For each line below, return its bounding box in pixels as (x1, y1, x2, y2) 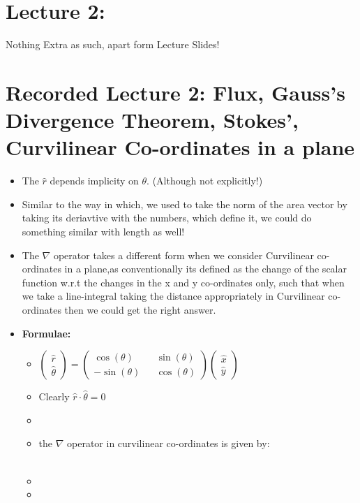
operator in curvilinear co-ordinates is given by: (67, 436, 270, 451)
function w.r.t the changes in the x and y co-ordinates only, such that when (22, 275, 345, 289)
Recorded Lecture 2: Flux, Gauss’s (6, 78, 345, 106)
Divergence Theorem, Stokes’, (6, 105, 299, 134)
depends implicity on (50, 173, 139, 188)
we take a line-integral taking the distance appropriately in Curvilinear (22, 289, 325, 303)
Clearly (38, 389, 70, 404)
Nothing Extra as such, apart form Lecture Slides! (6, 37, 220, 52)
